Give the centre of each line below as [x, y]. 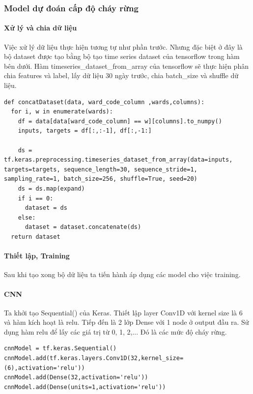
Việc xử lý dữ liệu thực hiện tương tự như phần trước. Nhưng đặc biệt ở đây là [123, 46]
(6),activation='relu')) [44, 368]
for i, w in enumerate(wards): [62, 112]
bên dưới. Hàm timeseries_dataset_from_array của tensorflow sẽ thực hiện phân [126, 66]
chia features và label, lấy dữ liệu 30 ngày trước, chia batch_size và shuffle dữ [121, 75]
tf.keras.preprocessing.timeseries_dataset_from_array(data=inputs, [118, 160]
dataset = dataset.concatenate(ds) [83, 227]
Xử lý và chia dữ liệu [41, 28]
